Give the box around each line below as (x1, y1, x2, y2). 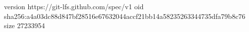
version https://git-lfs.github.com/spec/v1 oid (4, 1, 144, 11)
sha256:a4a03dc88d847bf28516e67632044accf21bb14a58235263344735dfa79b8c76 (4, 11, 246, 21)
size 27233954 (4, 20, 45, 31)
